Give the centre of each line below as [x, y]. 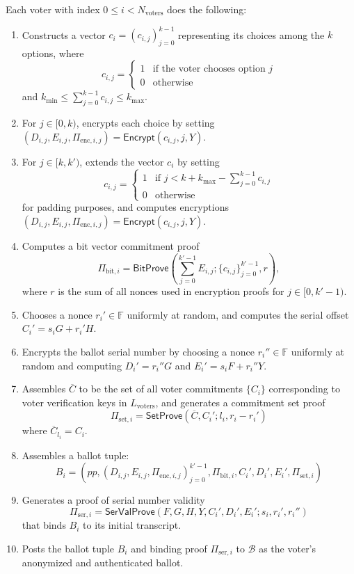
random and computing [72, 365]
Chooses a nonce [57, 314]
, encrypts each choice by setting [145, 123]
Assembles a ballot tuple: [75, 455]
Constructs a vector [64, 34]
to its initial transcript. [132, 525]
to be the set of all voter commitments [161, 389]
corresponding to [304, 389]
